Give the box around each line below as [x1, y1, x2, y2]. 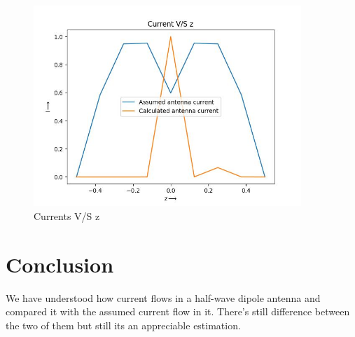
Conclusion [6, 249, 114, 278]
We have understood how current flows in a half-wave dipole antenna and [6, 290, 321, 305]
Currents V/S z [34, 208, 100, 223]
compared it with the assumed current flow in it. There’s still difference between [6, 304, 350, 319]
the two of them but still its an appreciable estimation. [6, 317, 241, 332]
